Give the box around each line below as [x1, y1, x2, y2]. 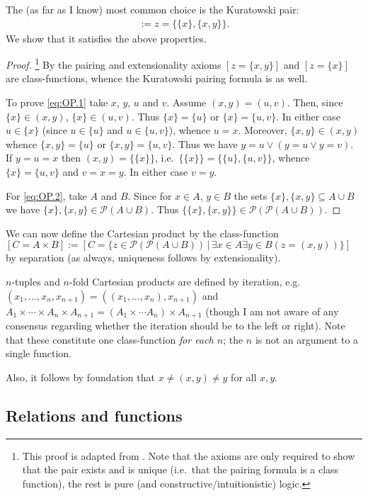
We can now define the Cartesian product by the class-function [6, 225, 279, 240]
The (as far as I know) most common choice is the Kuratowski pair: [6, 2, 299, 16]
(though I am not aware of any [205, 303, 339, 318]
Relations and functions [6, 404, 183, 426]
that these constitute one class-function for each [6, 332, 214, 346]
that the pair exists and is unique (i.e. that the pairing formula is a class [22, 462, 339, 477]
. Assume [166, 95, 207, 110]
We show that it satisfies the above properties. [6, 30, 207, 45]
